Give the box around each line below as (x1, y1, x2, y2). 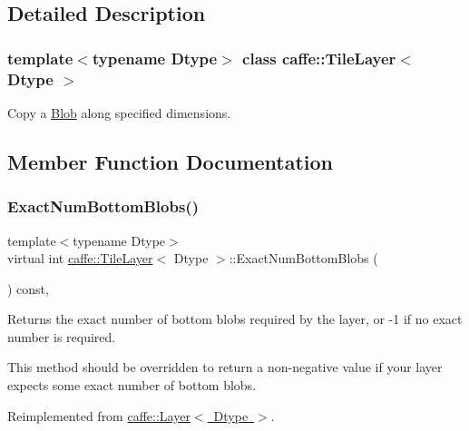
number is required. (7, 327, 116, 346)
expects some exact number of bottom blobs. (7, 376, 257, 395)
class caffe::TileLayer (242, 46, 396, 69)
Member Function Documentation (7, 147, 334, 175)
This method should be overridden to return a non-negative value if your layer (7, 358, 443, 377)
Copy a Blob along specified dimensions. (7, 103, 231, 122)
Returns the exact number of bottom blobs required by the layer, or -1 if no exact (7, 309, 463, 328)
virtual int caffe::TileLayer (7, 249, 153, 268)
